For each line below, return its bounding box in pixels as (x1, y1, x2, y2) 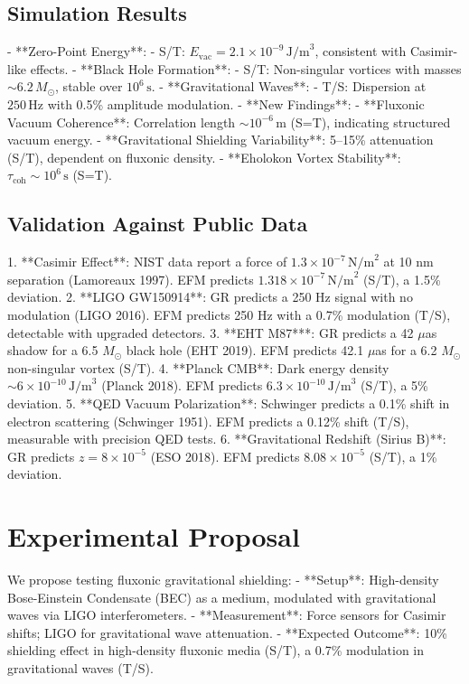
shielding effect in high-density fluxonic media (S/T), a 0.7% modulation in (7, 641, 425, 660)
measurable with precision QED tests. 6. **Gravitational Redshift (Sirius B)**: (7, 429, 446, 448)
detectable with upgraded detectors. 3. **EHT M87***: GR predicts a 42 (7, 323, 414, 342)
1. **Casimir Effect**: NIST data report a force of (7, 252, 287, 271)
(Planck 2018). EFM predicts (101, 376, 263, 395)
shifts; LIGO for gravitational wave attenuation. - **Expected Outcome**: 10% (7, 623, 447, 642)
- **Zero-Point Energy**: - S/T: (7, 42, 185, 61)
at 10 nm (383, 252, 434, 271)
